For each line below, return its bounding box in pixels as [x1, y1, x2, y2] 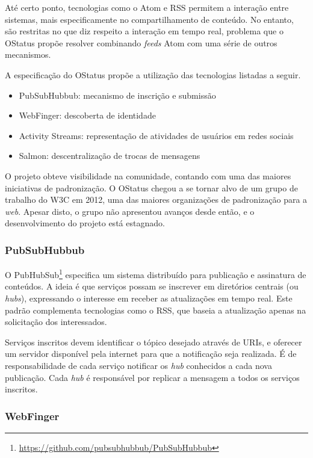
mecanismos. [5, 48, 51, 61]
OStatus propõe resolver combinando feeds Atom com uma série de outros [5, 36, 277, 49]
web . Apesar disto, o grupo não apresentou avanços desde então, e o [5, 205, 255, 217]
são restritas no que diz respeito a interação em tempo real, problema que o [5, 25, 284, 37]
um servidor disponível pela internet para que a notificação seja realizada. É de [5, 347, 297, 360]
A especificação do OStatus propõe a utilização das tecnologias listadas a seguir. [5, 68, 301, 81]
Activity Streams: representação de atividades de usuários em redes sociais [19, 129, 294, 141]
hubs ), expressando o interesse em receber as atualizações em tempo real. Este [5, 291, 293, 304]
